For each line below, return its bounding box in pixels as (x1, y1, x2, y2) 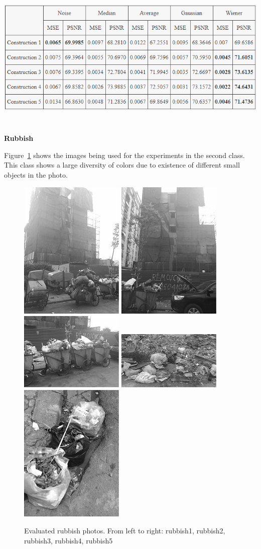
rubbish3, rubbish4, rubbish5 (24, 535, 113, 545)
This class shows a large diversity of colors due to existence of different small (4, 160, 240, 170)
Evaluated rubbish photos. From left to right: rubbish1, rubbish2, (24, 525, 225, 536)
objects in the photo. (4, 169, 68, 180)
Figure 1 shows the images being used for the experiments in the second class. (4, 149, 245, 160)
